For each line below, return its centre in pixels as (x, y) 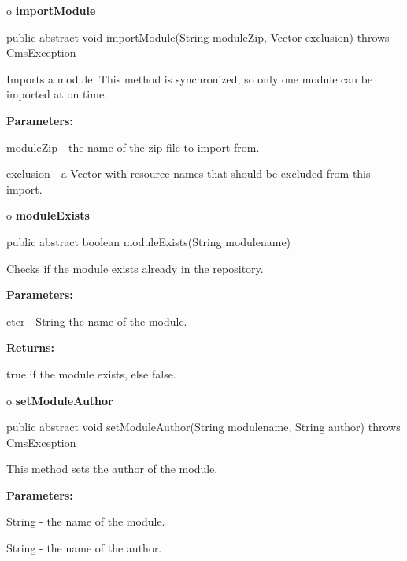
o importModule (51, 10)
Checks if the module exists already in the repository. (135, 268)
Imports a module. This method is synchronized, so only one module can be (190, 78)
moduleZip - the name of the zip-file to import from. (133, 147)
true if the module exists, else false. (91, 373)
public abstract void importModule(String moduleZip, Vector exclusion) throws (198, 37)
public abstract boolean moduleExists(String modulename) (149, 241)
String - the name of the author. (84, 548)
